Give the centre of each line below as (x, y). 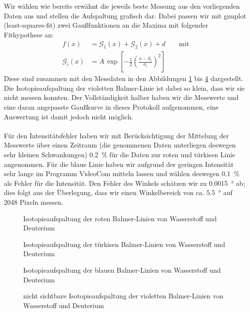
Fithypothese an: (29, 34)
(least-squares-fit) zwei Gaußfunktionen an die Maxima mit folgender (106, 25)
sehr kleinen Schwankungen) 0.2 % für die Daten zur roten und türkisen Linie (120, 154)
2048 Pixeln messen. (34, 202)
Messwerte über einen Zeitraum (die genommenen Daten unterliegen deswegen (120, 145)
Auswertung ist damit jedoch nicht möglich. (69, 116)
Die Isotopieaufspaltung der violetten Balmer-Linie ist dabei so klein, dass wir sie (124, 88)
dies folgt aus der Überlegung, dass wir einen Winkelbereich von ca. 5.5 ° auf (118, 192)
